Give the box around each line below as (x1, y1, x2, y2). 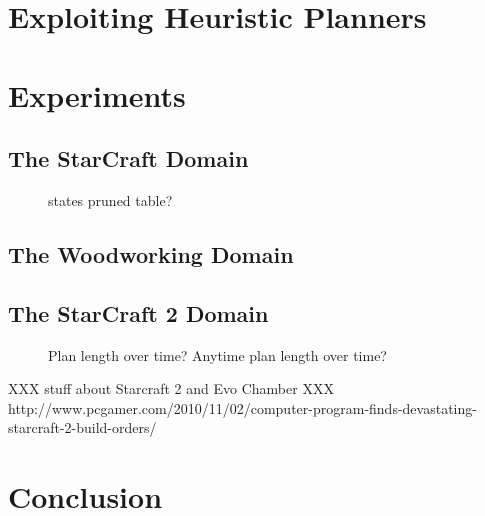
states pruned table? (48, 189, 173, 210)
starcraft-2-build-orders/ (8, 417, 157, 438)
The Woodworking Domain (8, 238, 294, 269)
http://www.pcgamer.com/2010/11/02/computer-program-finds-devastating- (8, 397, 477, 418)
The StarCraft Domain (8, 143, 249, 174)
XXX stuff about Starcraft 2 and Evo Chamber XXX (8, 378, 334, 399)
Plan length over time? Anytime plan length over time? (48, 344, 387, 365)
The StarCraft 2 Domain (8, 297, 269, 328)
